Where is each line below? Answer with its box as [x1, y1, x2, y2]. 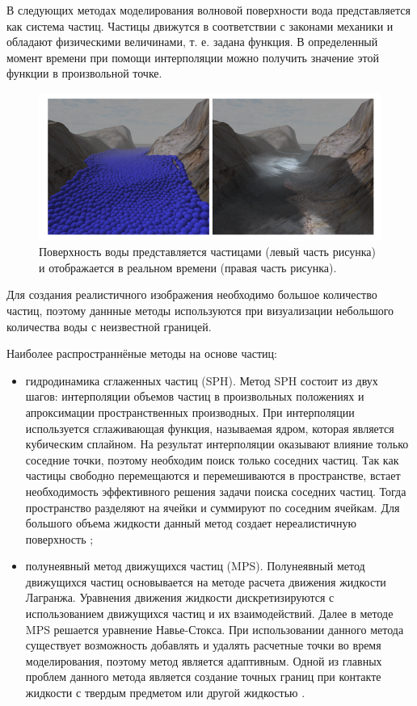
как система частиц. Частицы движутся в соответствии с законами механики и [6, 17, 394, 34]
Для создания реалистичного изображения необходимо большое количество [6, 286, 377, 303]
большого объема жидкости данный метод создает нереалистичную [25, 515, 356, 532]
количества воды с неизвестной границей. [6, 317, 212, 334]
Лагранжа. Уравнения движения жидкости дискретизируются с [25, 589, 335, 606]
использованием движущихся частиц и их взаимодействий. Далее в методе [25, 605, 394, 622]
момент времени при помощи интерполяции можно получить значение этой [6, 48, 379, 65]
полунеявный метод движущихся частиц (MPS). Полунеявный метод [25, 557, 365, 574]
